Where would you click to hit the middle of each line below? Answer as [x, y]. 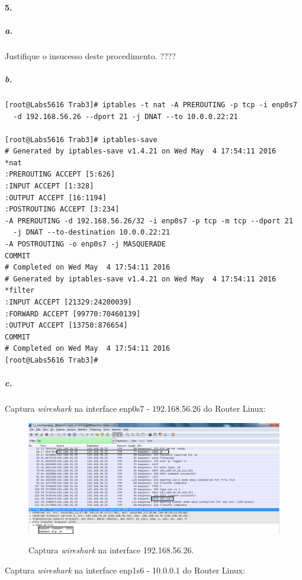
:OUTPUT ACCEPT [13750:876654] [66, 326]
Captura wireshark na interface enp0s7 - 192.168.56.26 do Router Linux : [135, 408]
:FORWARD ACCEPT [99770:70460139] [73, 314]
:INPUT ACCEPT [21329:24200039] [68, 302]
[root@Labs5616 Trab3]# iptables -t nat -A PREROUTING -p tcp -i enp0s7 [151, 105]
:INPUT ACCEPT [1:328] [49, 186]
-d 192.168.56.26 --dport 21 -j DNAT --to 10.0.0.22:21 [126, 116]
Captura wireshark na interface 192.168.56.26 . [111, 550]
